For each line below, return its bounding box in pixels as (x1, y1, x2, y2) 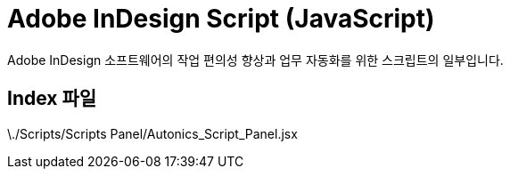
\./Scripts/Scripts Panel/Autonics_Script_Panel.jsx (7, 125, 298, 141)
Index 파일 (7, 87, 97, 110)
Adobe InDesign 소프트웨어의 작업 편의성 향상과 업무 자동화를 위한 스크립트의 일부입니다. (7, 52, 504, 68)
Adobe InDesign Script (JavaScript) (7, 4, 435, 34)
